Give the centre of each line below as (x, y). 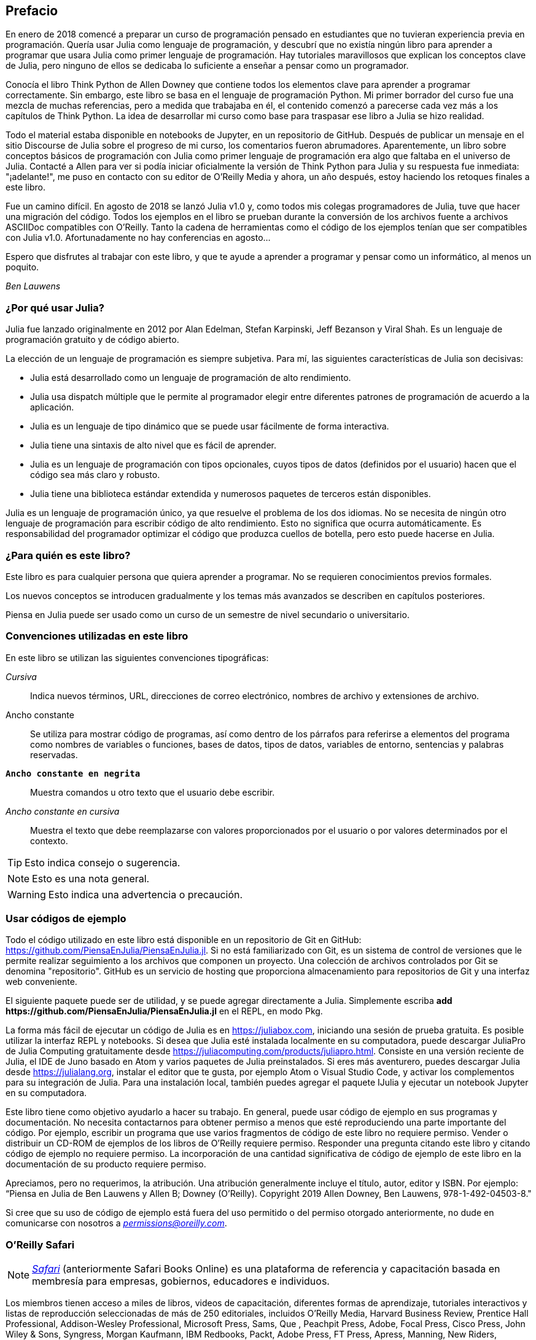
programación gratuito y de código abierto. (92, 340)
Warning (27, 894)
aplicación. (52, 407)
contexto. (49, 840)
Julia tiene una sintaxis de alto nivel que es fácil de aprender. (153, 445)
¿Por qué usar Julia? (55, 308)
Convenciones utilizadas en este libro (97, 636)
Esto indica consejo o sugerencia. (103, 862)
